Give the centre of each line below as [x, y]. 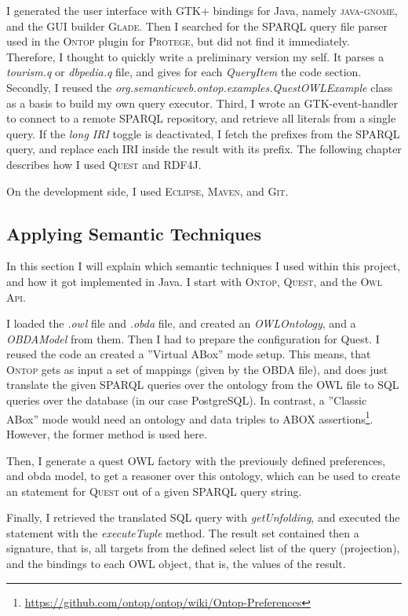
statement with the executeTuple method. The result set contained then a [183, 532]
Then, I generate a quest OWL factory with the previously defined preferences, [196, 460]
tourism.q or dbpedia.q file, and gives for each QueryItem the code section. [184, 72]
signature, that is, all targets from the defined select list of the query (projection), [203, 548]
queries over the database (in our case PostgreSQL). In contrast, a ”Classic [187, 400]
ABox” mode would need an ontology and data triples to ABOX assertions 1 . [190, 417]
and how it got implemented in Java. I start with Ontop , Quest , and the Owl [194, 281]
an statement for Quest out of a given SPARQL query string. [154, 491]
